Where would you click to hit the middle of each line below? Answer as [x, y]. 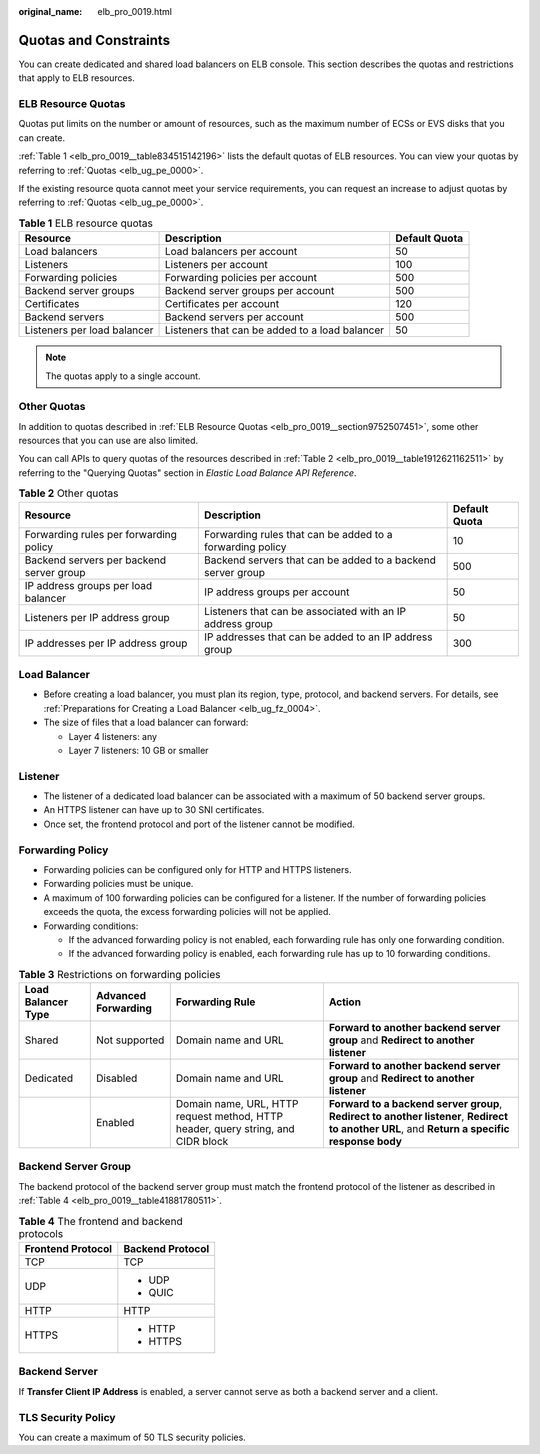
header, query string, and [235, 1129]
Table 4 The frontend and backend [101, 1221]
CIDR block [202, 1142]
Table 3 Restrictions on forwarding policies [119, 974]
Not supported [130, 1040]
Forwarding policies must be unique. [118, 884]
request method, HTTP [229, 1117]
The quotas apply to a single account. [123, 376]
